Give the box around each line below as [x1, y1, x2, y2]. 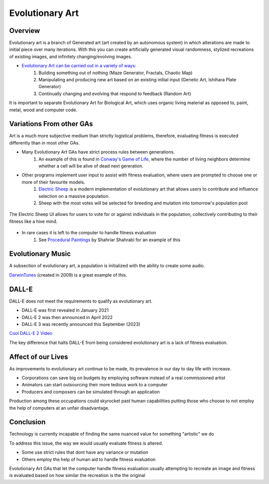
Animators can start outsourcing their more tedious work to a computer [21, 382, 168, 388]
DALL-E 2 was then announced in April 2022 [21, 314, 113, 320]
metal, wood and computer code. [9, 107, 77, 113]
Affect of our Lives [9, 352, 68, 361]
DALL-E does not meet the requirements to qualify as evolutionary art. [9, 298, 153, 304]
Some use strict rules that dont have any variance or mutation [21, 449, 148, 456]
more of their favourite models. [21, 179, 86, 185]
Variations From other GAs [9, 120, 93, 128]
